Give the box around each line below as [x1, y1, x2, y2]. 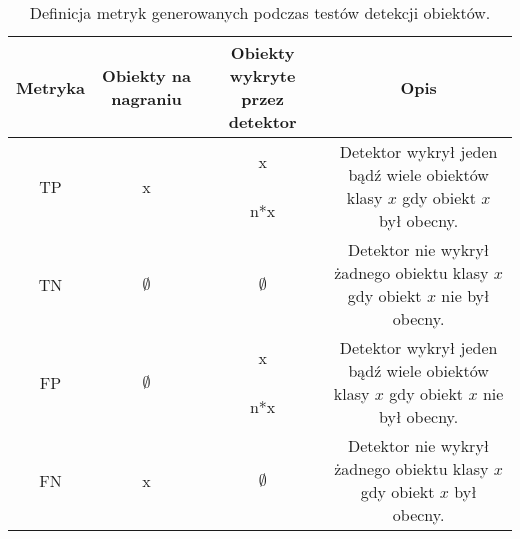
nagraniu [111, 87, 182, 110]
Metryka [16, 75, 86, 99]
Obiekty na [102, 64, 192, 87]
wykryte [229, 64, 296, 87]
